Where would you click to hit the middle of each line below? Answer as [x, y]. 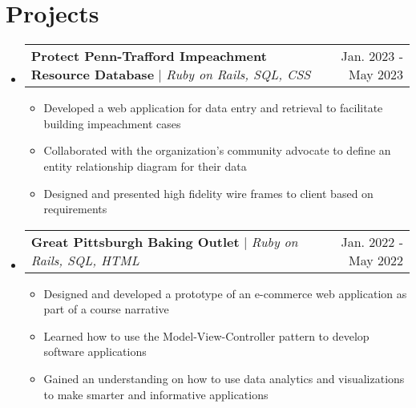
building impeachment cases [112, 123]
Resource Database [93, 75]
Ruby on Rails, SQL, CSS [238, 75]
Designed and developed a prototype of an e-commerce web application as [225, 293]
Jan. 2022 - [372, 241]
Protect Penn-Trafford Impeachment [149, 56]
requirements [75, 209]
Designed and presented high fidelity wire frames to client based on [208, 193]
